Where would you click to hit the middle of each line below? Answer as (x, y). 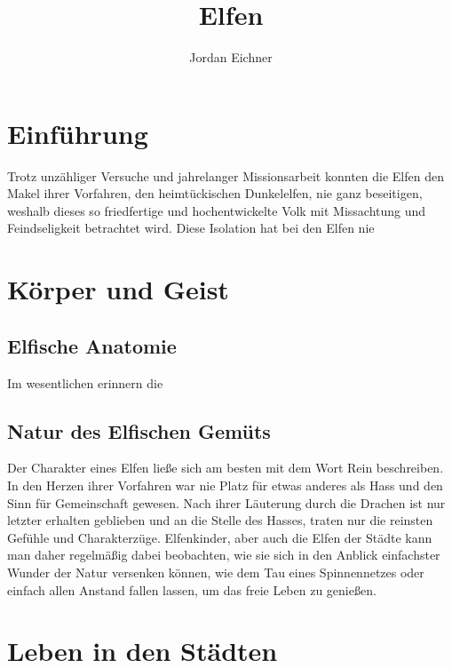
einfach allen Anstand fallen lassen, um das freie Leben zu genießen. (192, 589)
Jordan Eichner (231, 57)
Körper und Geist (118, 289)
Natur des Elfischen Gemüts (139, 430)
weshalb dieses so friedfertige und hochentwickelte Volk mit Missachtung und (217, 210)
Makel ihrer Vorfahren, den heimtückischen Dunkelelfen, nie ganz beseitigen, (215, 193)
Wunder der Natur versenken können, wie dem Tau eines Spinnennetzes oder (216, 572)
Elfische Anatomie (92, 345)
